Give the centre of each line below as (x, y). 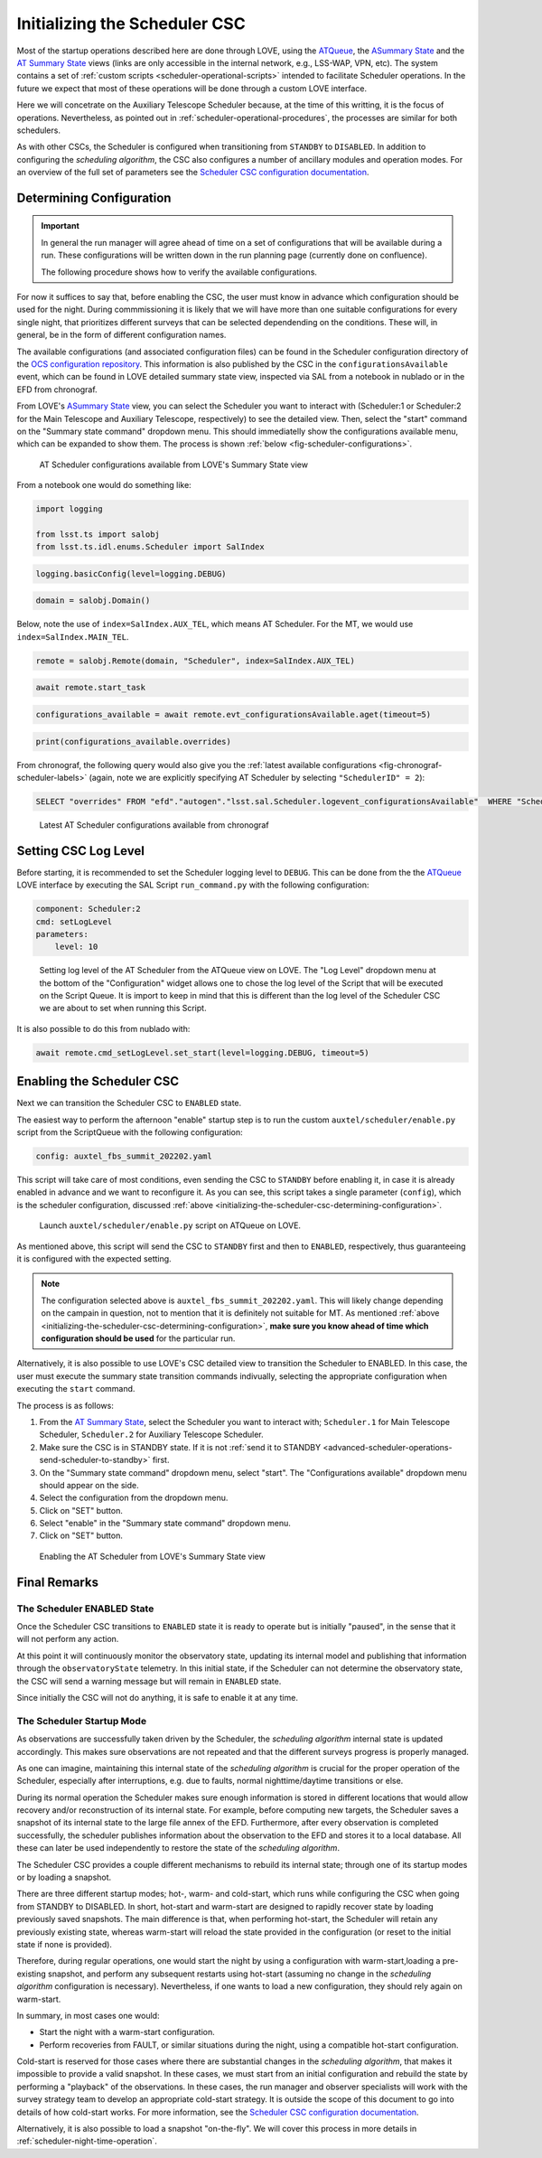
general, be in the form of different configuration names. (121, 335)
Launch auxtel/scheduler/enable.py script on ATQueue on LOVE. (170, 1225)
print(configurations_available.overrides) (134, 741)
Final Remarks (58, 1582)
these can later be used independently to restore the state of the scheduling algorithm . (178, 1848)
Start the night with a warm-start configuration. (127, 2032)
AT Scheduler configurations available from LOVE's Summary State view (174, 464)
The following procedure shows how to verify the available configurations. (179, 272)
